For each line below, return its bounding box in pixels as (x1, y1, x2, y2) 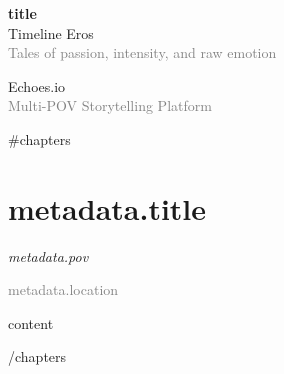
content (8, 312, 54, 333)
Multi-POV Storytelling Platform (8, 95, 212, 116)
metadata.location (8, 279, 119, 300)
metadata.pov (8, 245, 89, 266)
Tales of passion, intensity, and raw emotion (8, 42, 277, 63)
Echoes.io (8, 75, 66, 96)
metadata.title (8, 187, 207, 228)
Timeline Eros (8, 22, 94, 43)
